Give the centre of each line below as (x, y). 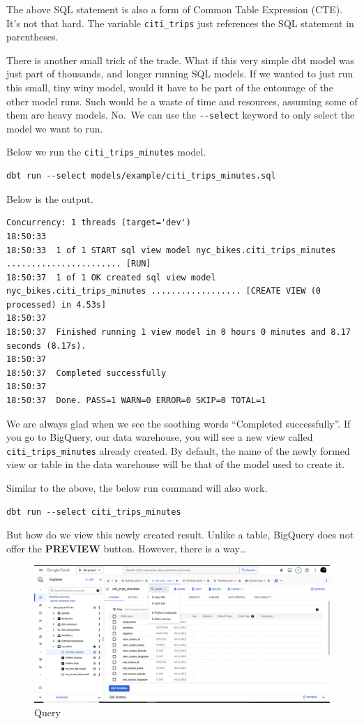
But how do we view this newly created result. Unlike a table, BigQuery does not (180, 535)
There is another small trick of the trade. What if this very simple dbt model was (181, 60)
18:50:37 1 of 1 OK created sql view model (111, 277)
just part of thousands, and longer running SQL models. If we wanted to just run (180, 74)
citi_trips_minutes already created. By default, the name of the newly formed (178, 450)
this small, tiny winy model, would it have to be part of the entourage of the (170, 88)
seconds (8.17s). (46, 346)
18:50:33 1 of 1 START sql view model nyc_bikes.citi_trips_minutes (171, 250)
